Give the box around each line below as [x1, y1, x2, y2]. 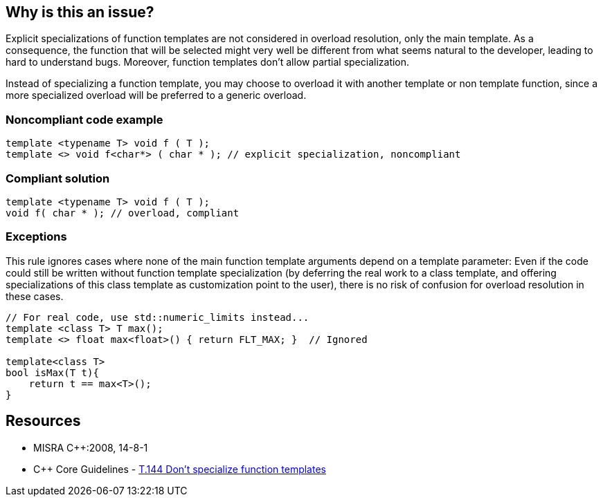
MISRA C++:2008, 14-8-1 [33, 441, 148, 454]
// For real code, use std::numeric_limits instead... [6, 311, 309, 323]
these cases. [6, 290, 64, 302]
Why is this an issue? [6, 3, 154, 21]
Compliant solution [6, 171, 110, 185]
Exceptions [6, 230, 67, 244]
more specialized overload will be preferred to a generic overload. [6, 89, 307, 102]
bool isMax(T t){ [6, 366, 99, 378]
